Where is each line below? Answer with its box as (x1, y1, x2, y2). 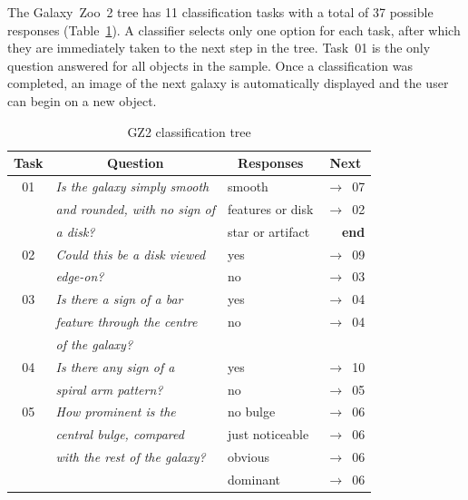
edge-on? (55, 267, 104, 286)
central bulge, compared (55, 425, 184, 444)
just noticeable (228, 425, 309, 444)
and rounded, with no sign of (55, 199, 216, 218)
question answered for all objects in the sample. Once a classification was (7, 55, 414, 74)
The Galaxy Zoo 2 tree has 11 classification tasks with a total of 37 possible (7, 3, 434, 21)
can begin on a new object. (7, 91, 157, 110)
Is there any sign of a (55, 357, 175, 376)
